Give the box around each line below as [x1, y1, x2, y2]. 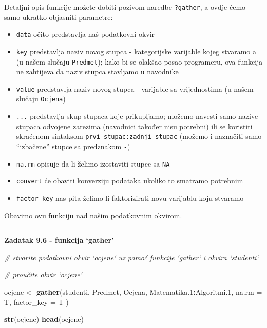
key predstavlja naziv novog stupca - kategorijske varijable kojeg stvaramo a [16, 46, 257, 56]
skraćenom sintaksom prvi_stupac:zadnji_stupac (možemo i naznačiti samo [16, 131, 262, 141]
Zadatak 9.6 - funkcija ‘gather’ [4, 235, 114, 245]
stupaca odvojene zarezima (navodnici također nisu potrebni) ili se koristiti [16, 120, 253, 131]
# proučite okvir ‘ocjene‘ [4, 269, 83, 280]
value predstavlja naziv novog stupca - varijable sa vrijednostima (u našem [16, 83, 254, 94]
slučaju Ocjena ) [16, 93, 66, 104]
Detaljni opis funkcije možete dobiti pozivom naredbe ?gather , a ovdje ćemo [4, 2, 246, 12]
